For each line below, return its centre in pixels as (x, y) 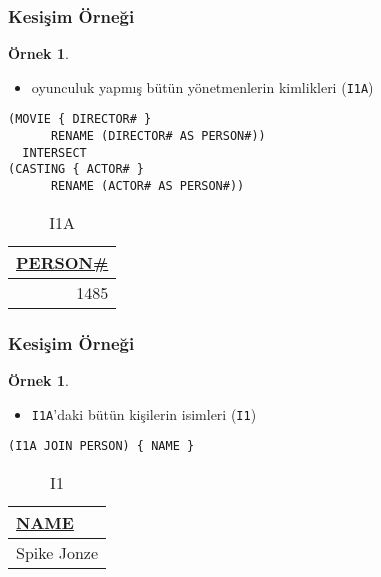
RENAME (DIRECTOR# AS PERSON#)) (158, 136)
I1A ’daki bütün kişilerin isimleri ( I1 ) (144, 413)
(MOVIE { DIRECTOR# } (80, 119)
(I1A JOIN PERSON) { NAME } (101, 446)
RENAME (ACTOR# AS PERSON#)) (147, 186)
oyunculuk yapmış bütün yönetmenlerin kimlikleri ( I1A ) (202, 86)
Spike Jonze (57, 552)
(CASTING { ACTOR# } (76, 169)
